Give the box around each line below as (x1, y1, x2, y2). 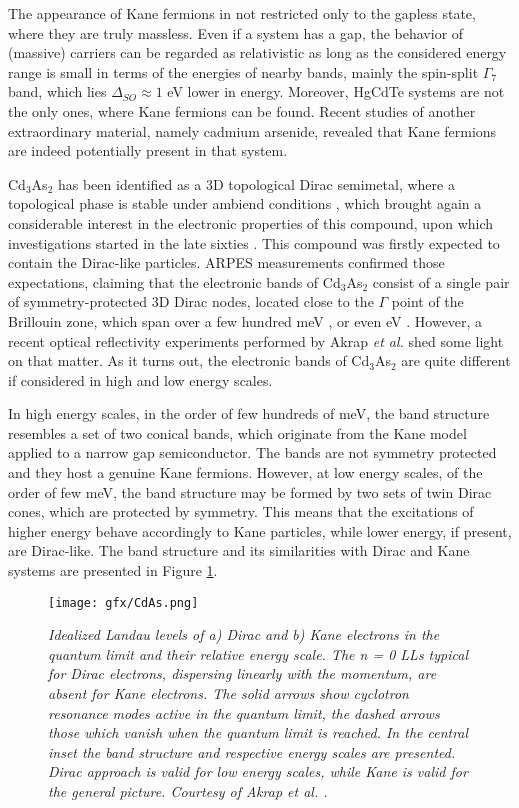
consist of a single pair (372, 271, 510, 292)
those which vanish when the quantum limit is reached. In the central (48, 722, 469, 743)
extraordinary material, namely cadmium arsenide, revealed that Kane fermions (8, 120, 497, 141)
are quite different (401, 350, 511, 371)
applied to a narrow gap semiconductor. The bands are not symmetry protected (8, 442, 497, 463)
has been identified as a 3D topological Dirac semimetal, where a (57, 173, 455, 194)
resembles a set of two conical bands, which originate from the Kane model (8, 422, 467, 443)
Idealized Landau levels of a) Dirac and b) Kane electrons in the (48, 624, 440, 645)
